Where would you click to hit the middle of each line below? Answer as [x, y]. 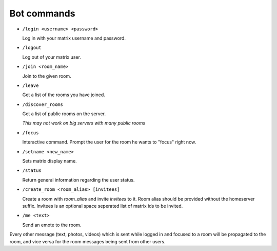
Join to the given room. [47, 76]
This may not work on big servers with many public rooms [84, 123]
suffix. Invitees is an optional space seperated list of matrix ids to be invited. [103, 206]
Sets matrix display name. [50, 161]
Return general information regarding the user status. [78, 180]
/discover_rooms [43, 104]
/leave [31, 85]
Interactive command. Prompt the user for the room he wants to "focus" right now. [109, 142]
